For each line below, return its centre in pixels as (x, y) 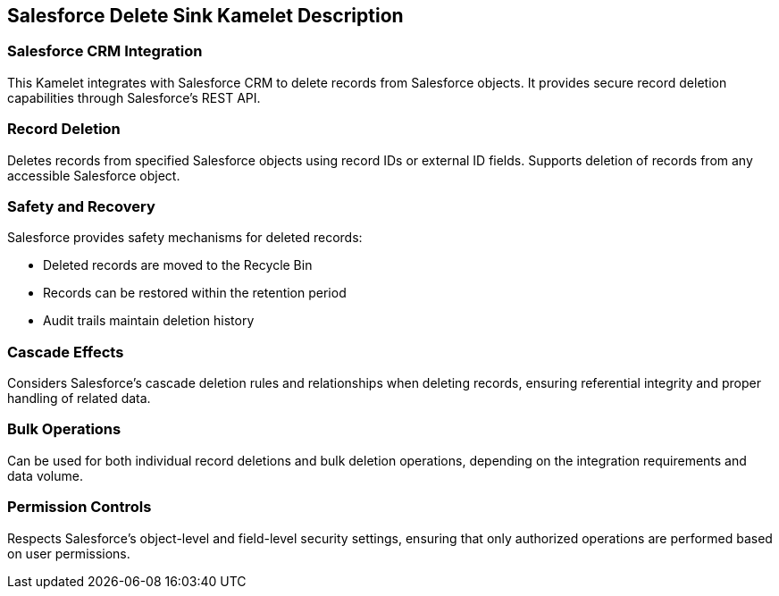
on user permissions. (69, 553)
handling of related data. (79, 399)
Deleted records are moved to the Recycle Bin (178, 265)
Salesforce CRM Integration (105, 51)
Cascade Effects (66, 352)
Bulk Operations (64, 429)
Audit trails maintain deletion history (149, 321)
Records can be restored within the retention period (195, 293)
